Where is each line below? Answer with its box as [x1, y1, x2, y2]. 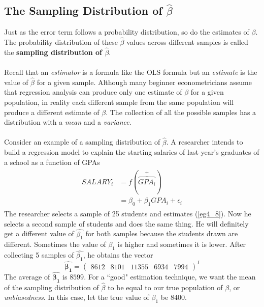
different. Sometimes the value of [4, 239, 106, 249]
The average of [4, 271, 50, 282]
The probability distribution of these [4, 37, 118, 47]
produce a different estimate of [4, 106, 100, 117]
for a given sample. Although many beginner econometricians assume [37, 76, 252, 87]
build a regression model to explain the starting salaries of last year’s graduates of [4, 147, 259, 157]
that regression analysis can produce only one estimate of [4, 87, 182, 97]
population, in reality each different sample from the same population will [4, 97, 234, 107]
